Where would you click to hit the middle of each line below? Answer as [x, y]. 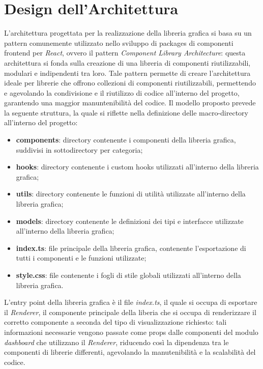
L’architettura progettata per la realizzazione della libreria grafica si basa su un [128, 33]
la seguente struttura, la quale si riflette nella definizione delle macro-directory [126, 112]
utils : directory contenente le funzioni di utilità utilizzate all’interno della [131, 194]
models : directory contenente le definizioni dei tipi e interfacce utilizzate [130, 221]
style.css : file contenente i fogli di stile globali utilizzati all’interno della [128, 275]
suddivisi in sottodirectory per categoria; [79, 149]
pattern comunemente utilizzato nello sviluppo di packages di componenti [119, 42]
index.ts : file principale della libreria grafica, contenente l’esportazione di [131, 248]
